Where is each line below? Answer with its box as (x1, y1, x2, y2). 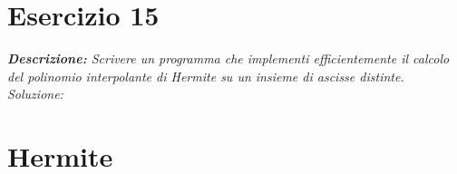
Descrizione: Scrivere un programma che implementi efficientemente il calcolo (7, 49, 450, 68)
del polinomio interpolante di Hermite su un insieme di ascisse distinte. (7, 66, 404, 85)
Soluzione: (7, 84, 63, 103)
